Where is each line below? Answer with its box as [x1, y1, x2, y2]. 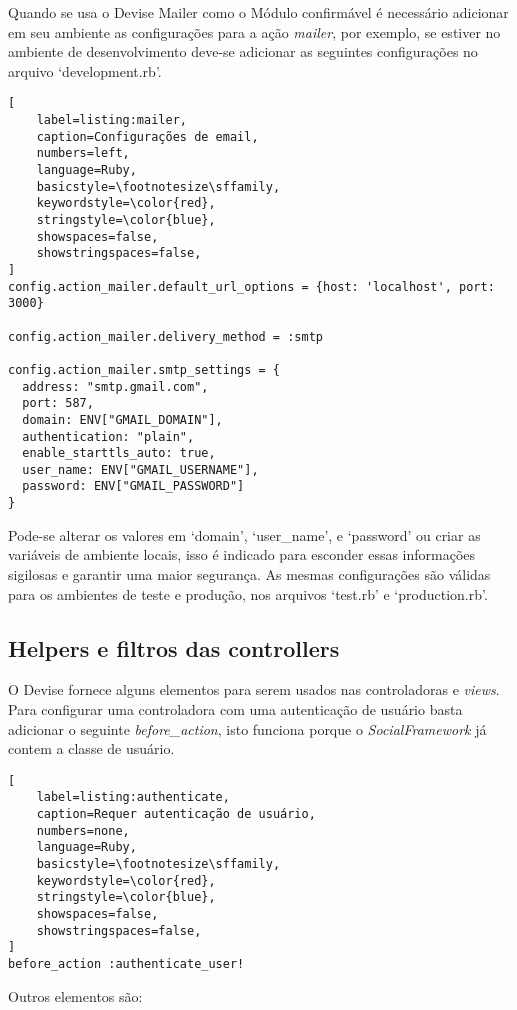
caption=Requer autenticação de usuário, [36, 807, 316, 822]
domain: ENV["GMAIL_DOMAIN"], [22, 412, 223, 427]
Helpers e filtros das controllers [8, 632, 340, 663]
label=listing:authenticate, [36, 790, 230, 805]
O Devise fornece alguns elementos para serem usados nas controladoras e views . [8, 679, 500, 700]
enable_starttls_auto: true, [22, 446, 216, 461]
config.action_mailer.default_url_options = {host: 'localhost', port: [8, 279, 495, 294]
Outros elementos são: [8, 985, 143, 1006]
